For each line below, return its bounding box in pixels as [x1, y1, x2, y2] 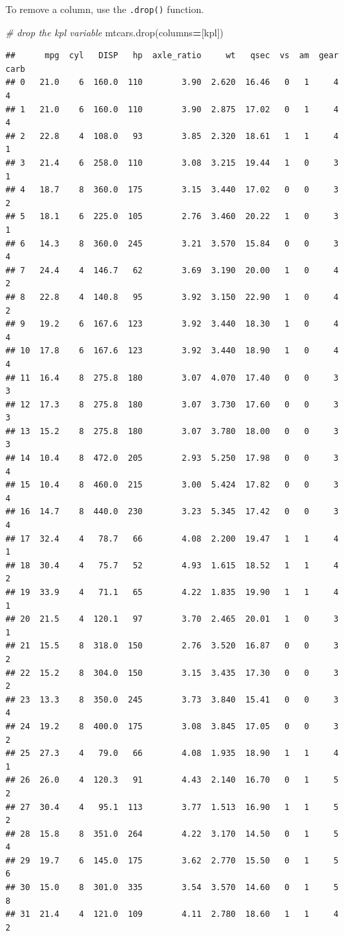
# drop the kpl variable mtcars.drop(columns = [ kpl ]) [5, 25, 224, 39]
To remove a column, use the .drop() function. [5, 2, 204, 16]
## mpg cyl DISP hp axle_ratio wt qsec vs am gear [5, 51, 339, 61]
